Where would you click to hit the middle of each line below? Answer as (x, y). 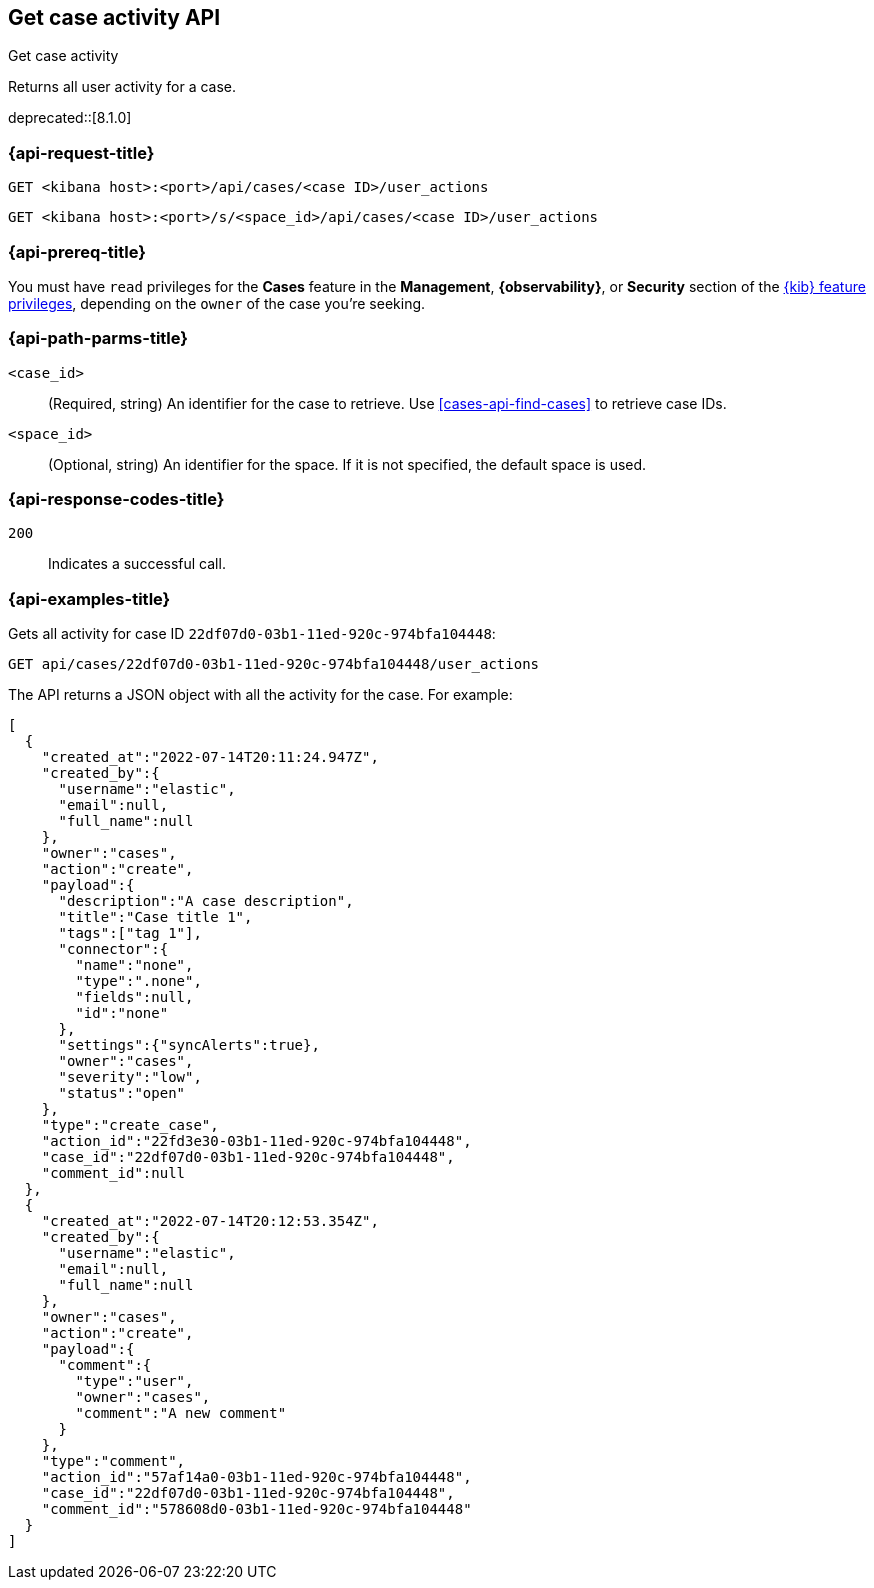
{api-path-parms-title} (98, 338)
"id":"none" (122, 1013)
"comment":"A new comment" (181, 1413)
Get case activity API (114, 17)
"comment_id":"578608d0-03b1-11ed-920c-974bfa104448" (256, 1509)
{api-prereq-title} (77, 251)
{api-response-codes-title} (116, 499)
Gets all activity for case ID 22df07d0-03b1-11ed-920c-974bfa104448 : (252, 634)
